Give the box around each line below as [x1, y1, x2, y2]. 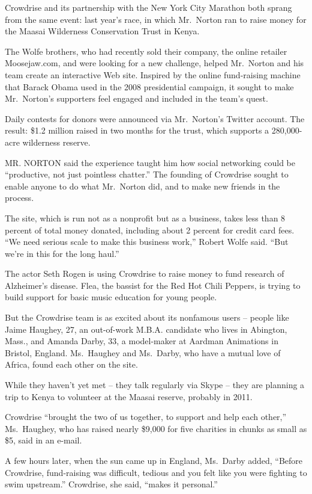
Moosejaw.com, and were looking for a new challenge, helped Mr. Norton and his [5, 57, 304, 69]
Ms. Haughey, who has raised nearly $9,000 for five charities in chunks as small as [5, 422, 307, 434]
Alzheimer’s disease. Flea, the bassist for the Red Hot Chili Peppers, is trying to [5, 279, 301, 291]
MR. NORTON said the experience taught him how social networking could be [5, 156, 296, 168]
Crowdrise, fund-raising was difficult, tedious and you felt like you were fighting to [5, 466, 307, 478]
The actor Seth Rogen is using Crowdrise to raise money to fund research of [5, 267, 284, 280]
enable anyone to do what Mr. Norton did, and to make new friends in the [5, 179, 280, 192]
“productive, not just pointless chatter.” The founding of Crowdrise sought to [5, 168, 289, 181]
